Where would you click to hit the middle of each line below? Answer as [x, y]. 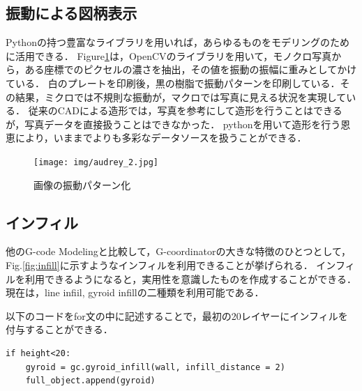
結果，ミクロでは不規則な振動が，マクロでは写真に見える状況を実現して [181, 97]
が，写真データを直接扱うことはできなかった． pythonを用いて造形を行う [173, 124]
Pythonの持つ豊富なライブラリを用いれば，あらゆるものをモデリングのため [178, 42]
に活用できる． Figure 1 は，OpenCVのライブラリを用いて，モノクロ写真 [169, 55]
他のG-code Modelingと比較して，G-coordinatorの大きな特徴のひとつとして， [179, 251]
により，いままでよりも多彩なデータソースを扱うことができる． [161, 138]
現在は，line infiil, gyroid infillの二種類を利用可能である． [135, 292]
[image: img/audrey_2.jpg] [96, 162]
